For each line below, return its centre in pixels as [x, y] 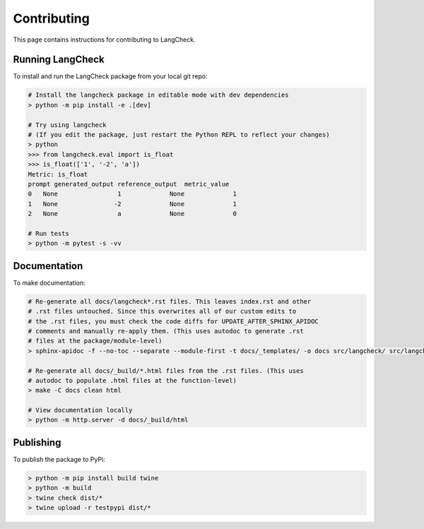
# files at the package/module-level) [95, 341]
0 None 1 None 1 [132, 194]
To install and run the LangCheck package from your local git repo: [110, 76]
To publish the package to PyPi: [59, 459]
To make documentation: [49, 283]
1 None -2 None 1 [132, 204]
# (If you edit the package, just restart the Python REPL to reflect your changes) [179, 135]
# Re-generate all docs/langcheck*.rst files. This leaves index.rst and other [170, 301]
